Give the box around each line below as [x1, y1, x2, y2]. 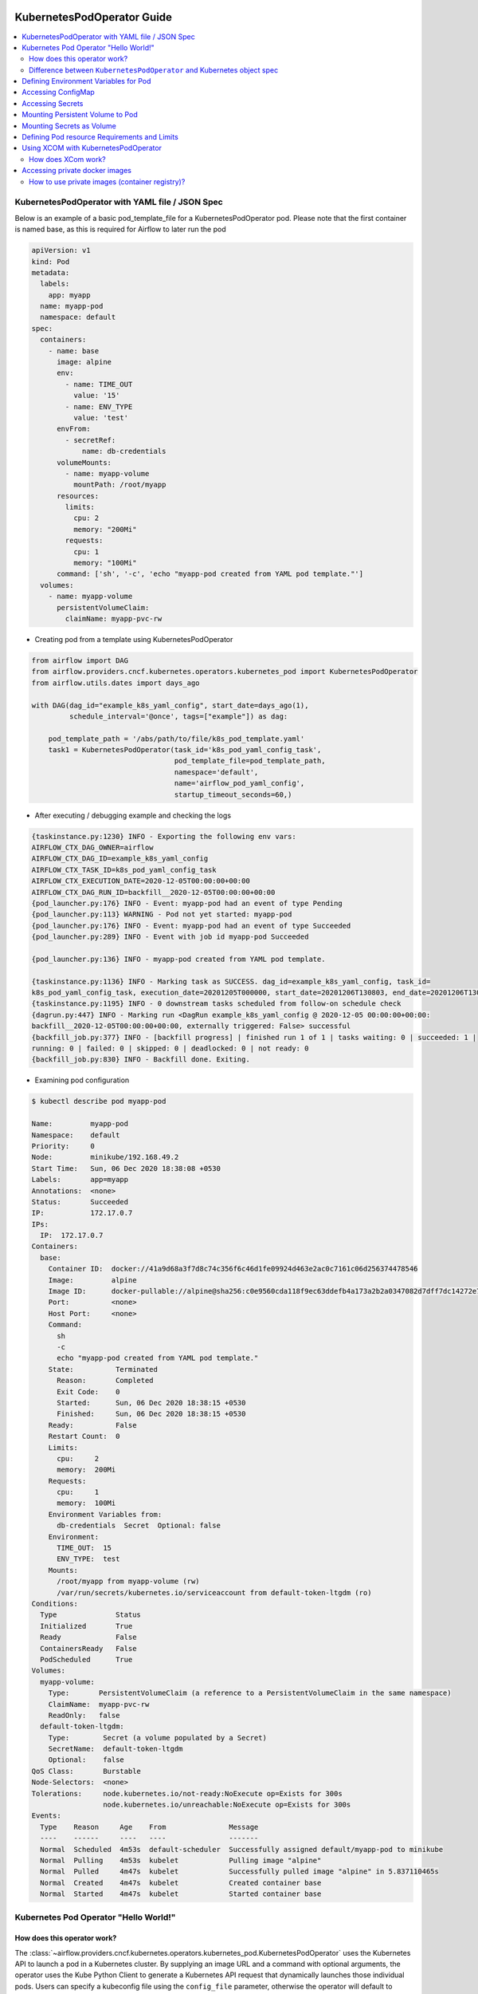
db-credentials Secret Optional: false [57, 1521, 221, 1531]
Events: [31, 1811, 61, 1820]
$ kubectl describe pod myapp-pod [31, 1097, 167, 1106]
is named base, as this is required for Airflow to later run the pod [14, 224, 226, 234]
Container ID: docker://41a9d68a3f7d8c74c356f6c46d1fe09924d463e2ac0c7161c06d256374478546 [48, 1264, 418, 1274]
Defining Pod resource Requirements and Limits [22, 132, 178, 142]
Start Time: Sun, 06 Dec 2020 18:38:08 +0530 [31, 1164, 221, 1172]
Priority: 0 [31, 1141, 96, 1150]
